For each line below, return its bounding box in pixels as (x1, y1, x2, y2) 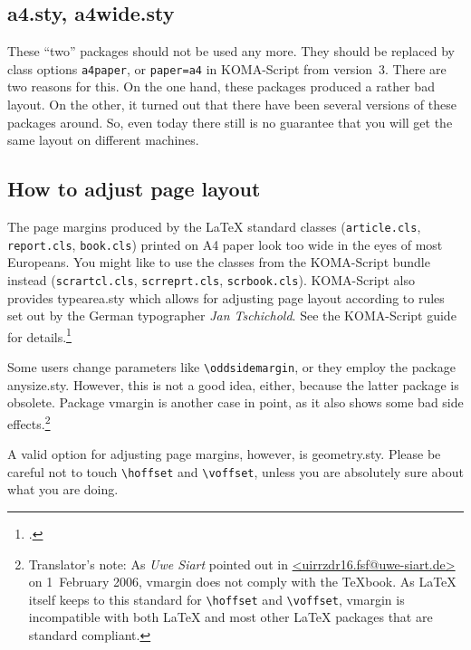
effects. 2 (7, 411, 51, 433)
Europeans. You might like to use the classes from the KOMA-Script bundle (7, 253, 430, 272)
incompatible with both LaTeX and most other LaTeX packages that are (28, 607, 433, 626)
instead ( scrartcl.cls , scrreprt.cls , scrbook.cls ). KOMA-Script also (7, 270, 415, 289)
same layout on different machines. (7, 130, 199, 149)
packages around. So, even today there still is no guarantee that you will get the (7, 112, 453, 131)
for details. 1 (7, 324, 72, 346)
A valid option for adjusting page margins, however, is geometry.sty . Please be (7, 444, 441, 464)
